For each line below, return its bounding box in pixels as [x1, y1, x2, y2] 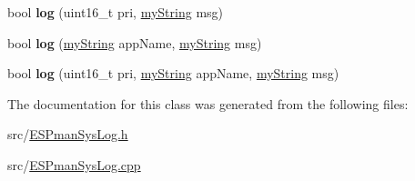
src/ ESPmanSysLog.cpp [7, 155, 141, 174]
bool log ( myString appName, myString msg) [7, 33, 262, 52]
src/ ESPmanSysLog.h [7, 125, 128, 144]
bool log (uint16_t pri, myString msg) [7, 3, 224, 21]
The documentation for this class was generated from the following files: [7, 94, 409, 113]
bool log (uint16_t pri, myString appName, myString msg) [7, 64, 339, 83]
